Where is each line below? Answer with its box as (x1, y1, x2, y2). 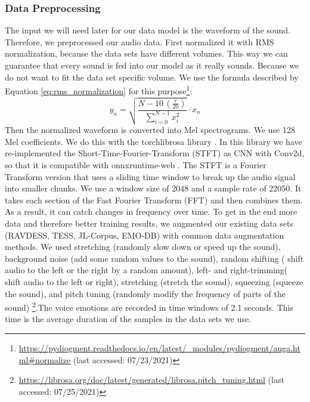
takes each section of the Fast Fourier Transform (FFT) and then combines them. (5, 193, 303, 206)
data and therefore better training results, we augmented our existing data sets (5, 217, 294, 230)
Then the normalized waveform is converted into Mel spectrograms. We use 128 (5, 123, 295, 136)
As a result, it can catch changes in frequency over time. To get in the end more (5, 205, 297, 218)
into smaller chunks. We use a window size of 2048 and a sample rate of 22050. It (5, 182, 302, 194)
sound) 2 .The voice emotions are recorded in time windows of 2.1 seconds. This (5, 299, 293, 313)
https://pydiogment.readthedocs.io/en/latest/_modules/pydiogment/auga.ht (18, 342, 300, 354)
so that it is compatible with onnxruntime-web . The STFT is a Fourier (5, 159, 266, 171)
